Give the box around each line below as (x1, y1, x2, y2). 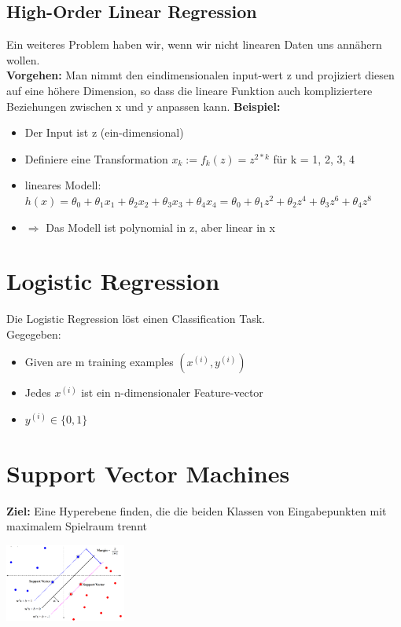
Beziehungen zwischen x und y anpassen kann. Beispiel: (6, 97, 281, 114)
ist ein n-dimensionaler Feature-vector (81, 384, 263, 401)
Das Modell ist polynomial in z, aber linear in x (46, 218, 275, 235)
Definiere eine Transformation (24, 150, 168, 167)
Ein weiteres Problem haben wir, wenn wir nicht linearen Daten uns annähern (6, 36, 382, 53)
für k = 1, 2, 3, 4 (273, 150, 355, 167)
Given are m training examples (24, 354, 174, 370)
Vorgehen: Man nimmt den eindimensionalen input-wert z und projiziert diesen (6, 67, 395, 83)
